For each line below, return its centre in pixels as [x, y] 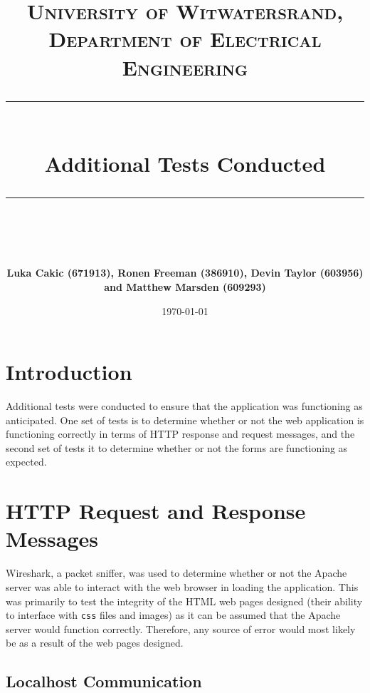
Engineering [185, 67]
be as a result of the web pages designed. [95, 643]
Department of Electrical [185, 39]
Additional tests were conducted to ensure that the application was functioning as [184, 406]
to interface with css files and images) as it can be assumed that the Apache [173, 615]
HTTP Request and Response [156, 511]
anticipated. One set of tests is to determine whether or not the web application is [185, 420]
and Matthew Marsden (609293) [185, 286]
